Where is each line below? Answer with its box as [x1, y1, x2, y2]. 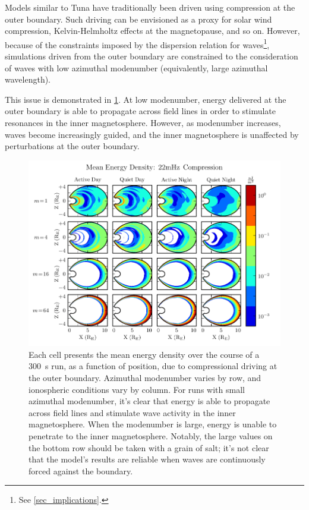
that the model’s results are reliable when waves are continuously [29, 453, 266, 465]
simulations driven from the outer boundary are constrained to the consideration [5, 50, 298, 62]
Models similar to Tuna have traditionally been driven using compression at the [5, 1, 295, 13]
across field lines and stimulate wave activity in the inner [29, 406, 236, 418]
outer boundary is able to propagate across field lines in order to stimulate [5, 105, 276, 117]
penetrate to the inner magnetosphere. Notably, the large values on [29, 430, 273, 442]
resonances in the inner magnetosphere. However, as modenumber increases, [5, 117, 281, 128]
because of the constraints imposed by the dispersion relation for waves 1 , [5, 36, 270, 51]
